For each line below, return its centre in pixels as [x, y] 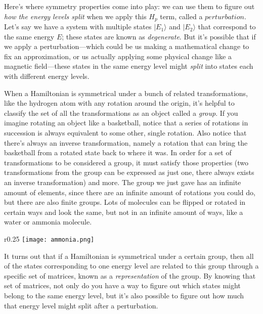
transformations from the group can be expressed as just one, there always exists [129, 172]
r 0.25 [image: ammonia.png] [49, 238]
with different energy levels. [47, 76]
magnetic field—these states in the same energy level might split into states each [129, 66]
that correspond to [227, 27]
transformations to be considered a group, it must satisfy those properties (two [126, 162]
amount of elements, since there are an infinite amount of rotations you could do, [130, 192]
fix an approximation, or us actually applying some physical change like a [118, 56]
